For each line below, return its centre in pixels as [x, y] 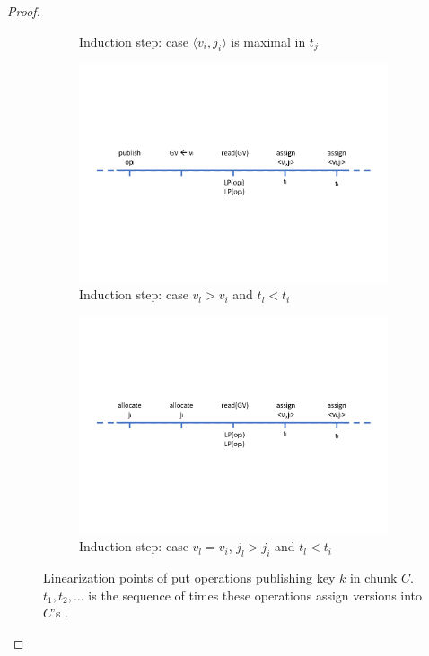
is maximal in [268, 41]
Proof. [24, 11]
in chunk [373, 578]
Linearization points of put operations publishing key [189, 578]
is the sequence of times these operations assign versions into [255, 595]
